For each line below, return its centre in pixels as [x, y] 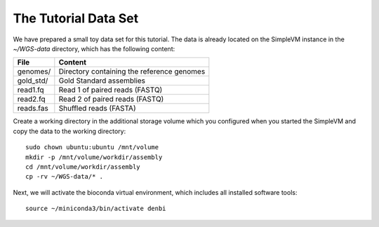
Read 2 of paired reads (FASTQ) [111, 99]
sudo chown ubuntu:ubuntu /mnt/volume [92, 147]
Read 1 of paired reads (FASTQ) [111, 90]
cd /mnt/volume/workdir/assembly [83, 167]
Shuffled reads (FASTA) [97, 109]
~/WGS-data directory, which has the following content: [94, 48]
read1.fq [31, 90]
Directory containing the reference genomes [132, 71]
